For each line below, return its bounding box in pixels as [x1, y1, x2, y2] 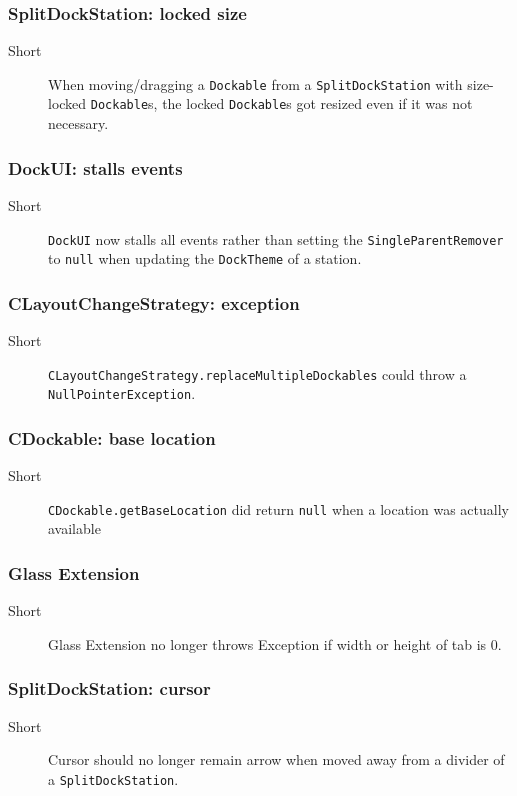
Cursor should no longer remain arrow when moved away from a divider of [48, 749, 505, 770]
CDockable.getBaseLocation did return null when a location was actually [48, 498, 509, 519]
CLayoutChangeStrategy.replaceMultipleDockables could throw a [48, 363, 467, 384]
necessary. [48, 113, 109, 134]
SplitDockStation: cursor [8, 676, 211, 701]
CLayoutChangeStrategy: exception [8, 290, 300, 315]
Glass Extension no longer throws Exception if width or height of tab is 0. [48, 633, 502, 654]
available [48, 518, 101, 539]
